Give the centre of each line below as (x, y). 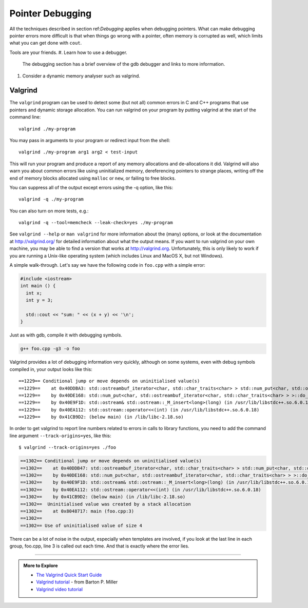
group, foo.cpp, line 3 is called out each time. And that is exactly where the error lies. (99, 546)
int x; (34, 293)
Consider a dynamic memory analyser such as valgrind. (81, 76)
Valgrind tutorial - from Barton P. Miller (77, 582)
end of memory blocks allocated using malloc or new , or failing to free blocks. (93, 178)
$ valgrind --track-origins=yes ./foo (68, 447)
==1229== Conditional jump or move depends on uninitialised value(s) (109, 381)
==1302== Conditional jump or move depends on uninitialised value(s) (111, 461)
